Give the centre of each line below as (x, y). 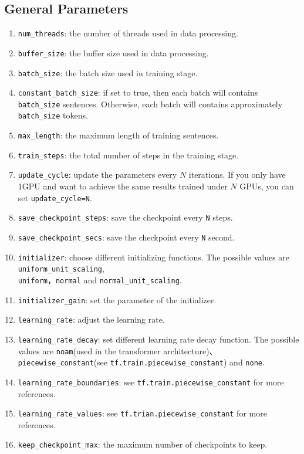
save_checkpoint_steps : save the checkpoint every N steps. (125, 217)
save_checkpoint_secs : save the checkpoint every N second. (126, 237)
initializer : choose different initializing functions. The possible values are (154, 257)
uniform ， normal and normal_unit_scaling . (100, 279)
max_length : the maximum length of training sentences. (118, 135)
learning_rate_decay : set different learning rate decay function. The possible (158, 339)
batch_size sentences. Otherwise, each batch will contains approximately (150, 104)
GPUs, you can (267, 186)
